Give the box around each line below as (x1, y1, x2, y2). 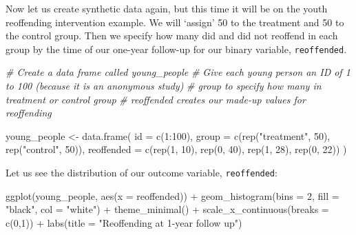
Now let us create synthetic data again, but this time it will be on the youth (6, 1, 328, 15)
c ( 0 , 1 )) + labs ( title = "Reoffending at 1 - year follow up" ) (6, 215, 242, 229)
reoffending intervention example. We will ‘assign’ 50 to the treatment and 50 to (6, 14, 344, 29)
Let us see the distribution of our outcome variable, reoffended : (6, 165, 278, 179)
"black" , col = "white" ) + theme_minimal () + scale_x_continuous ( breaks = (6, 202, 329, 216)
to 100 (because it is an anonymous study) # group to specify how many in (6, 79, 322, 93)
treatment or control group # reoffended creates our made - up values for (6, 92, 306, 106)
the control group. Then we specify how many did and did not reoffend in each (6, 28, 338, 43)
